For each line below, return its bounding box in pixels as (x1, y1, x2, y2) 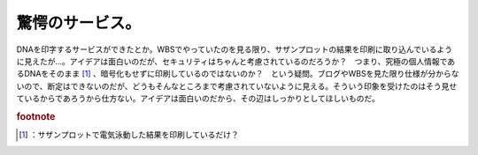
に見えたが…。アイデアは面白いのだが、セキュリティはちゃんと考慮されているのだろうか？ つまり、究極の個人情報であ (16, 55, 456, 66)
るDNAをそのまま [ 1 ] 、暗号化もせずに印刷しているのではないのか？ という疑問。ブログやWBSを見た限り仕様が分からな (16, 69, 459, 79)
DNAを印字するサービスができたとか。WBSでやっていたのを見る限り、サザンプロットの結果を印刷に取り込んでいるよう (16, 44, 453, 55)
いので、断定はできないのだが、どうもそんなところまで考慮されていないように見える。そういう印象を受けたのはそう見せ (16, 80, 458, 92)
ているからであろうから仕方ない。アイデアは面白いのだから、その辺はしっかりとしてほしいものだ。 (16, 93, 380, 104)
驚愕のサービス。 (16, 13, 142, 33)
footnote (16, 110, 56, 122)
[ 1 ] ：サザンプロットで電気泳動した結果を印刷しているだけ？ (19, 129, 239, 140)
